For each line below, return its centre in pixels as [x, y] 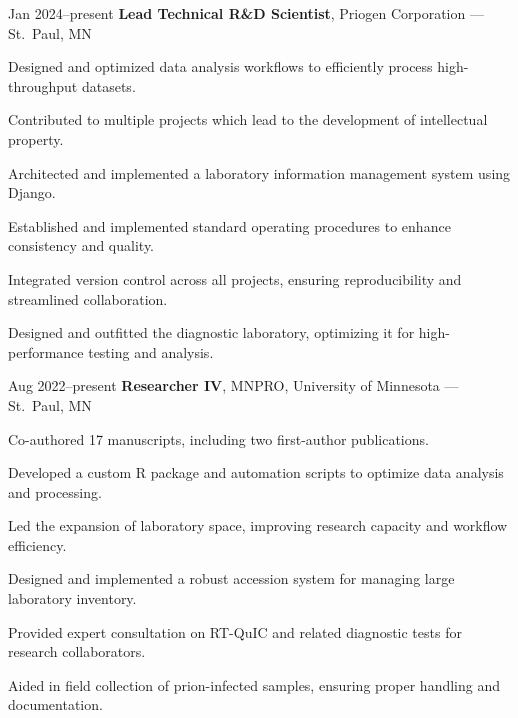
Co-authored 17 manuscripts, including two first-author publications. [218, 438]
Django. [32, 192]
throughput [43, 85]
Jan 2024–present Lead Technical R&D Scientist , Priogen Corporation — [246, 13]
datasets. [108, 85]
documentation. [55, 704]
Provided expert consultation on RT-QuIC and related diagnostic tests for [235, 631]
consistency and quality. [81, 245]
